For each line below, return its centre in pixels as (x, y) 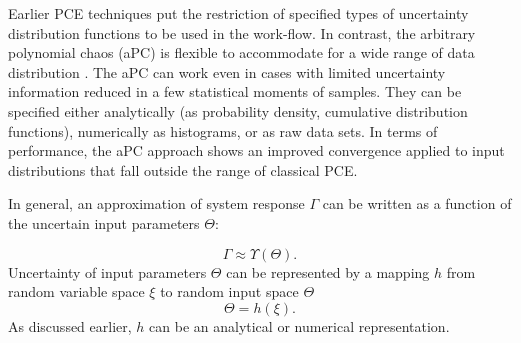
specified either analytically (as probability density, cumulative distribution (238, 110)
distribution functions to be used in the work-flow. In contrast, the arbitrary (242, 32)
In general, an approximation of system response (156, 203)
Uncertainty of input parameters (107, 271)
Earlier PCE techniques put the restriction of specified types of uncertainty (238, 13)
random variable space (76, 291)
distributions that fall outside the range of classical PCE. (183, 169)
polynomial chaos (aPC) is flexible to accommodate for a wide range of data (241, 52)
